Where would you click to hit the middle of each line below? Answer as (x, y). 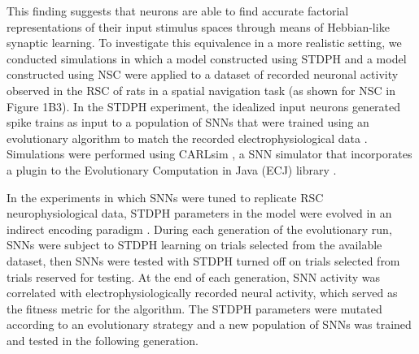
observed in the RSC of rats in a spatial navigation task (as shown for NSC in (201, 90)
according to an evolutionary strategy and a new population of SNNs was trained (209, 324)
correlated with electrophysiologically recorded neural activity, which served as (202, 293)
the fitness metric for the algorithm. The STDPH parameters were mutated (194, 308)
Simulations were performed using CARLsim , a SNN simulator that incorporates (209, 154)
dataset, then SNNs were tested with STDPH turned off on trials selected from (203, 260)
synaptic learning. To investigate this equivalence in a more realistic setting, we (204, 43)
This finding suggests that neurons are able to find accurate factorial (178, 11)
